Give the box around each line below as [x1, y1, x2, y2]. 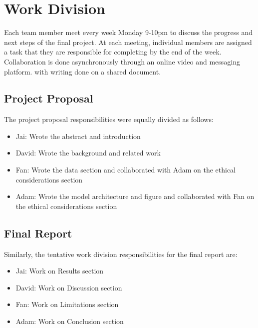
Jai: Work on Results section [15, 265, 104, 276]
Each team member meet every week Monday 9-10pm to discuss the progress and [4, 27, 253, 37]
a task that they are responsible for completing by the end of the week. [4, 46, 222, 57]
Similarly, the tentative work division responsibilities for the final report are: [4, 248, 238, 259]
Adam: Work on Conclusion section [15, 316, 124, 326]
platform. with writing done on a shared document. [4, 66, 161, 76]
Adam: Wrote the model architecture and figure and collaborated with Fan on [15, 191, 255, 201]
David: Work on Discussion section [15, 282, 122, 292]
